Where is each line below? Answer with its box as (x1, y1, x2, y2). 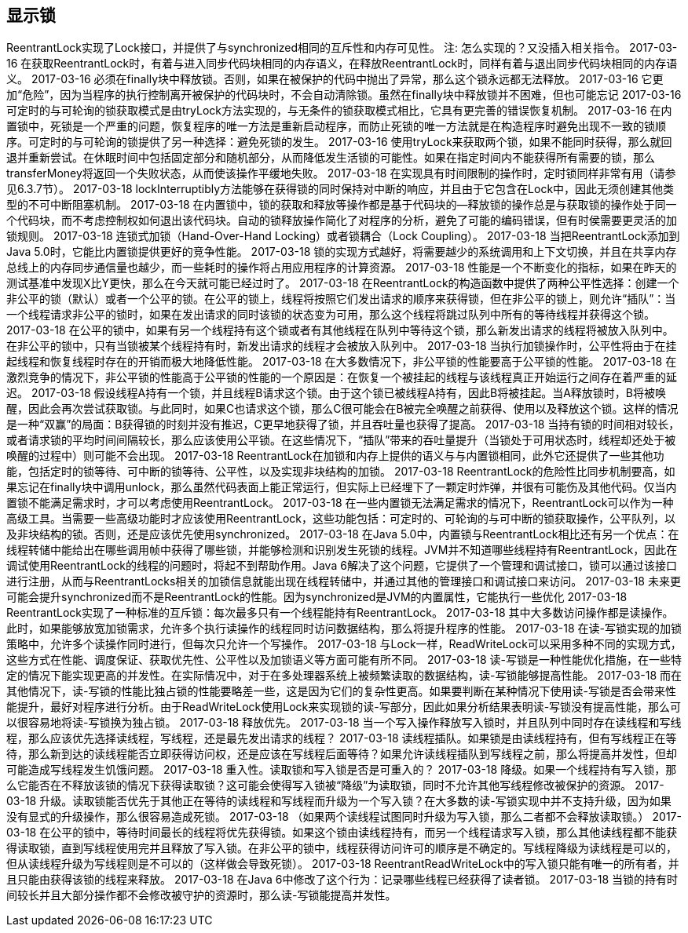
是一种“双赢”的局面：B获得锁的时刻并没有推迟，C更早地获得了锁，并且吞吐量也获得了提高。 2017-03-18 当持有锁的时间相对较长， (6, 417, 680, 432)
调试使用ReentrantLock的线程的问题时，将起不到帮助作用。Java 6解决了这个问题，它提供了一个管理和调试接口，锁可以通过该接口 (6, 559, 677, 573)
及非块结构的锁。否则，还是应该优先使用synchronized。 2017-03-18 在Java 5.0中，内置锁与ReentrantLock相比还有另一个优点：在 (6, 527, 679, 541)
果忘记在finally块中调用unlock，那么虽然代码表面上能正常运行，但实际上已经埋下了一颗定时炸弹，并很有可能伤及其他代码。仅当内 (6, 480, 677, 494)
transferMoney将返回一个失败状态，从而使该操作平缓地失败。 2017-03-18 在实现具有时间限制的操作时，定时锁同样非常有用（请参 (6, 166, 676, 180)
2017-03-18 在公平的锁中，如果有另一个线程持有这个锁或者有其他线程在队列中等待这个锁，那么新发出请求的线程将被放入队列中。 (6, 323, 674, 337)
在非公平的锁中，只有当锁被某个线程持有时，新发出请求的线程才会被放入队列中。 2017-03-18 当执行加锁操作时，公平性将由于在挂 (6, 339, 677, 353)
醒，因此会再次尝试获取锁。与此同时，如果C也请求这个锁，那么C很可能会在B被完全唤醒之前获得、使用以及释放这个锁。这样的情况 (6, 402, 679, 416)
